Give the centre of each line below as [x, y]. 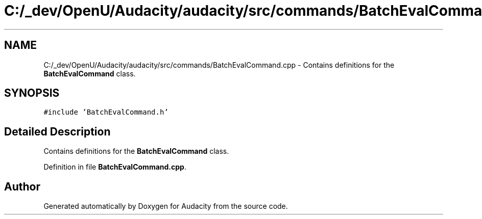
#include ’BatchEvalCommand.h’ [106, 112]
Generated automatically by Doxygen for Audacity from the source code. [166, 206]
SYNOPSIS [32, 93]
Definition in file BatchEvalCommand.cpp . [115, 167]
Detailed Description [57, 131]
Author [22, 186]
